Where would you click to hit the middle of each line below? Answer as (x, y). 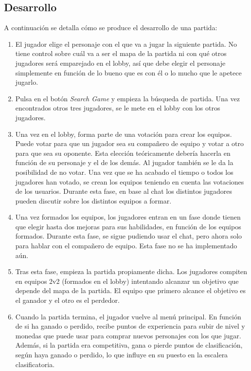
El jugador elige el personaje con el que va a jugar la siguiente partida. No (126, 44)
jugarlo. (27, 82)
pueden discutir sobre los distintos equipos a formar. (93, 200)
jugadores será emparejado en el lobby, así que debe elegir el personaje (120, 63)
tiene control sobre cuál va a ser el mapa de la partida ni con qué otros (121, 53)
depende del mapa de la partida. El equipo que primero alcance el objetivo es (131, 290)
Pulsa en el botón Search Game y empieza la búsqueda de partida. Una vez (127, 98)
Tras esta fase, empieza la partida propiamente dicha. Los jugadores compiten (131, 271)
